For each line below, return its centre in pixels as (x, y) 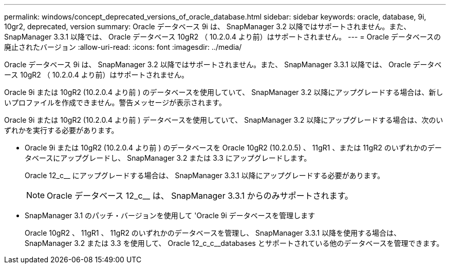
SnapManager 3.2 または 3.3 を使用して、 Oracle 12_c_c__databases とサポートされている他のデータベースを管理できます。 (234, 243)
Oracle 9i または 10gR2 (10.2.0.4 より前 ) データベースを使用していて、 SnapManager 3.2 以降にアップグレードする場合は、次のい (224, 120)
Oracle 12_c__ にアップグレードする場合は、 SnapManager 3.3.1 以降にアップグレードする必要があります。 (205, 175)
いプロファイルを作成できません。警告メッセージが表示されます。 (115, 102)
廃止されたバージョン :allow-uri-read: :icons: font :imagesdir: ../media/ (123, 47)
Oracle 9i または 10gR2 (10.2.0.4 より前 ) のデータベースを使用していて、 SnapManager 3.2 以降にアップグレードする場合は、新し (224, 92)
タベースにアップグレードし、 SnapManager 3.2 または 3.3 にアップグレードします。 (168, 158)
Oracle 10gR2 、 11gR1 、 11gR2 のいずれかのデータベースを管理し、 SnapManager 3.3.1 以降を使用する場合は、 (213, 233)
